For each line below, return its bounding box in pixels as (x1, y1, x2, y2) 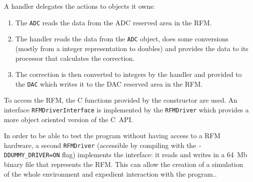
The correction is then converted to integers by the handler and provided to (15, 69, 242, 79)
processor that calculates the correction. (15, 53, 135, 63)
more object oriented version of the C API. (4, 114, 133, 124)
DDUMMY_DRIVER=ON (4, 152, 60, 159)
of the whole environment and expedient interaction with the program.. (4, 168, 217, 179)
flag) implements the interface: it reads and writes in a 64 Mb (62, 149, 248, 160)
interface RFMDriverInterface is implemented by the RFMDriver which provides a (4, 104, 249, 114)
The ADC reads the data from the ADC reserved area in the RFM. (15, 17, 212, 27)
